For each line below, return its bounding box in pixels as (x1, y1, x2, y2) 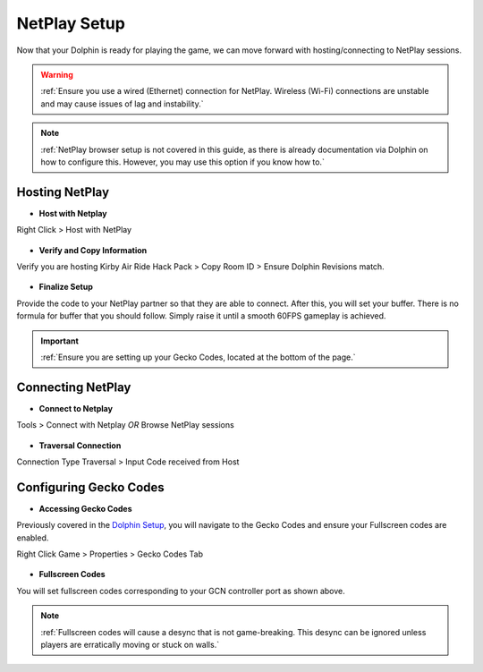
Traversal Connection (38, 439, 122, 451)
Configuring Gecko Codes (16, 480, 165, 495)
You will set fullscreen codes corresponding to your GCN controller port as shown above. (16, 585, 346, 596)
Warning (40, 69, 73, 80)
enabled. (16, 532, 49, 543)
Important (40, 336, 80, 346)
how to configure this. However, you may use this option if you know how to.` (40, 157, 326, 167)
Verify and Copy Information (38, 244, 148, 255)
